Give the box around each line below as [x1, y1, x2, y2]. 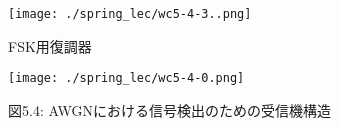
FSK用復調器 [8, 35, 92, 56]
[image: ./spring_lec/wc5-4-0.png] [8, 71, 245, 86]
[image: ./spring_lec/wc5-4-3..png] [8, 7, 252, 21]
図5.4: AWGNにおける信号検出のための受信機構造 [8, 99, 331, 120]
